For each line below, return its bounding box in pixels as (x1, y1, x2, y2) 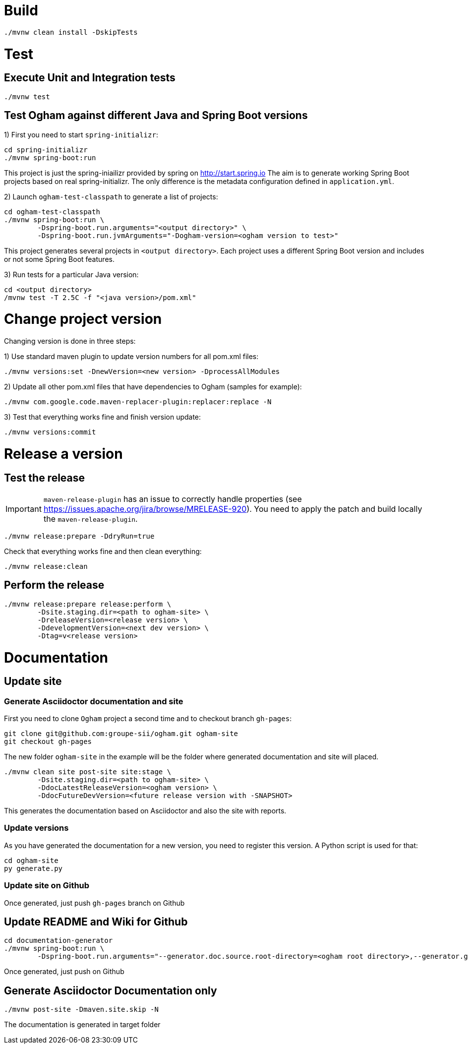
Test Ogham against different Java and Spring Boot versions (4, 109, 308, 122)
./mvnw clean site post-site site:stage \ (4, 768, 172, 776)
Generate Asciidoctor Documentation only (4, 984, 217, 997)
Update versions (4, 823, 69, 833)
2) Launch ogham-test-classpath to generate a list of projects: (4, 192, 218, 201)
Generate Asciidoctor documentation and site (4, 696, 183, 706)
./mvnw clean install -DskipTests (4, 28, 138, 36)
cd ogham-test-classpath (4, 207, 100, 216)
